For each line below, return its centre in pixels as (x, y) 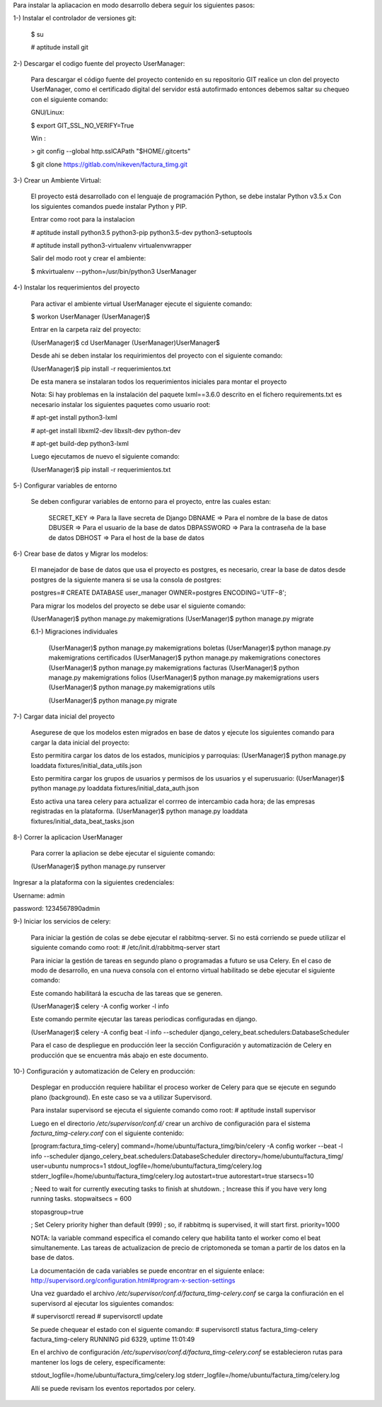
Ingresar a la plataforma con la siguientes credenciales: (94, 883)
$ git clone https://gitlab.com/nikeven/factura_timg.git (109, 164)
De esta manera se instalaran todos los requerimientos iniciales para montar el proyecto (159, 381)
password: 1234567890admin (57, 908)
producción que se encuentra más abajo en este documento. (120, 1055)
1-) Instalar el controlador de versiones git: (75, 18)
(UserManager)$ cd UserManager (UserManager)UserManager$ (126, 343)
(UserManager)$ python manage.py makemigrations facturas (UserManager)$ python (174, 667)
